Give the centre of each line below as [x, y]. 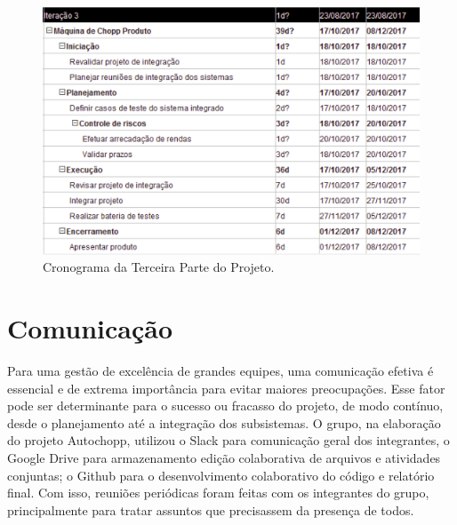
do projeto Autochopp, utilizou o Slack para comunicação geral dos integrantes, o [228, 440]
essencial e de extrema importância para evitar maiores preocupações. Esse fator [226, 388]
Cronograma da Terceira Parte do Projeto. [159, 267]
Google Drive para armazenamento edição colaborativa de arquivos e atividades [224, 457]
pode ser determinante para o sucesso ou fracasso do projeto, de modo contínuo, [225, 406]
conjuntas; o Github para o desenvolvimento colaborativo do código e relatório [221, 475]
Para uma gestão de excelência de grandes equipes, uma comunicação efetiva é [220, 370]
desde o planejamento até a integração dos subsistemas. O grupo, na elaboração [224, 422]
